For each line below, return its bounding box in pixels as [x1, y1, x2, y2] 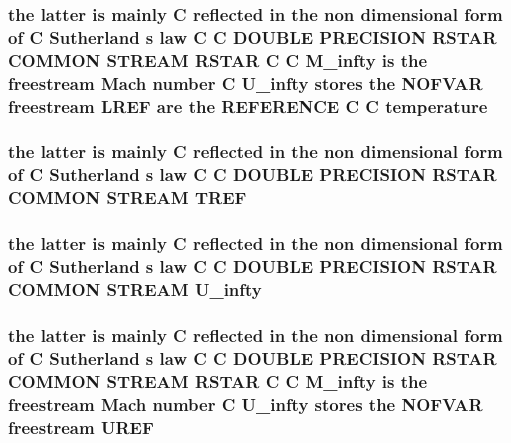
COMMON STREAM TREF [8, 185, 247, 210]
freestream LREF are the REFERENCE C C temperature [8, 93, 488, 118]
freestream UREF [8, 414, 154, 439]
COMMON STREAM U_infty [8, 276, 262, 301]
